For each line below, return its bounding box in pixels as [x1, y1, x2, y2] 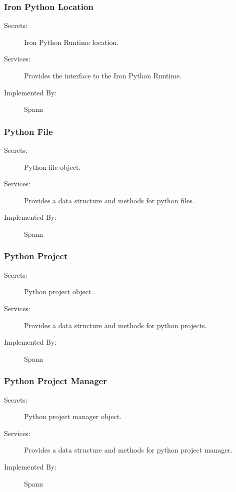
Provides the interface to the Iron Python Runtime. [24, 70, 182, 80]
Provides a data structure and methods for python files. [24, 195, 194, 205]
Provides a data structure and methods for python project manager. [24, 445, 232, 455]
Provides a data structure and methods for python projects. [24, 320, 207, 330]
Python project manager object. [24, 411, 122, 422]
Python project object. [24, 286, 93, 297]
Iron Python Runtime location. [24, 36, 119, 47]
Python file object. [24, 161, 81, 172]
